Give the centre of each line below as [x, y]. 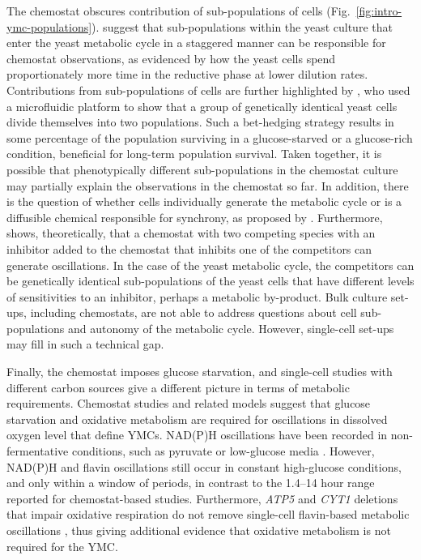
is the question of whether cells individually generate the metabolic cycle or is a [204, 201]
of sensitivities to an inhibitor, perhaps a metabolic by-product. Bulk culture [197, 296]
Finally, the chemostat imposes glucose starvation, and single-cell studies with [200, 372]
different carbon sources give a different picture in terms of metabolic [178, 387]
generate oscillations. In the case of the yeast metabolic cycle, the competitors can [210, 265]
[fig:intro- [379, 11]
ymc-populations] [49, 26]
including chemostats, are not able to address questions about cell [193, 312]
